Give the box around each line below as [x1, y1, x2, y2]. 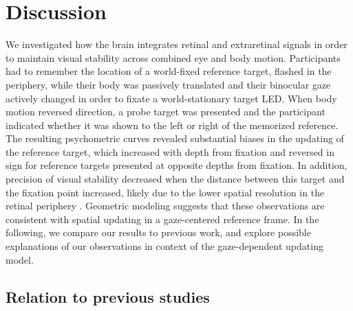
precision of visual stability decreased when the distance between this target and [6, 172, 345, 186]
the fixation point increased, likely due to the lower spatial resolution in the [6, 185, 325, 199]
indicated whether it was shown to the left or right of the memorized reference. [6, 117, 339, 132]
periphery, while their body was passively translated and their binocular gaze [6, 77, 331, 91]
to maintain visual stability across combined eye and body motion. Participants [6, 50, 341, 65]
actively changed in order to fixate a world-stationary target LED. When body [6, 91, 337, 105]
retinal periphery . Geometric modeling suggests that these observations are [6, 198, 325, 213]
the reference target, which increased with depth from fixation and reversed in [6, 144, 334, 159]
